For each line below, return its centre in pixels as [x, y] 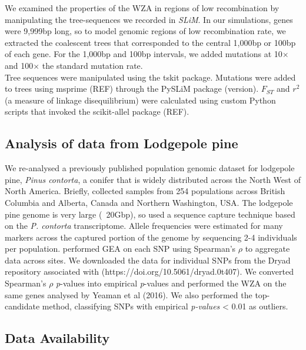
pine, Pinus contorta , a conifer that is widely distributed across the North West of [153, 179]
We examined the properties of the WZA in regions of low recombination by [142, 8]
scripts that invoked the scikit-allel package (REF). [97, 111]
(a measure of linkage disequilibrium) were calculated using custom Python [140, 100]
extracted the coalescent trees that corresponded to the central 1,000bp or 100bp [150, 42]
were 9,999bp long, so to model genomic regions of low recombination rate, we [145, 31]
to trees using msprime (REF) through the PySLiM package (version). [132, 89]
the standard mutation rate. [92, 65]
